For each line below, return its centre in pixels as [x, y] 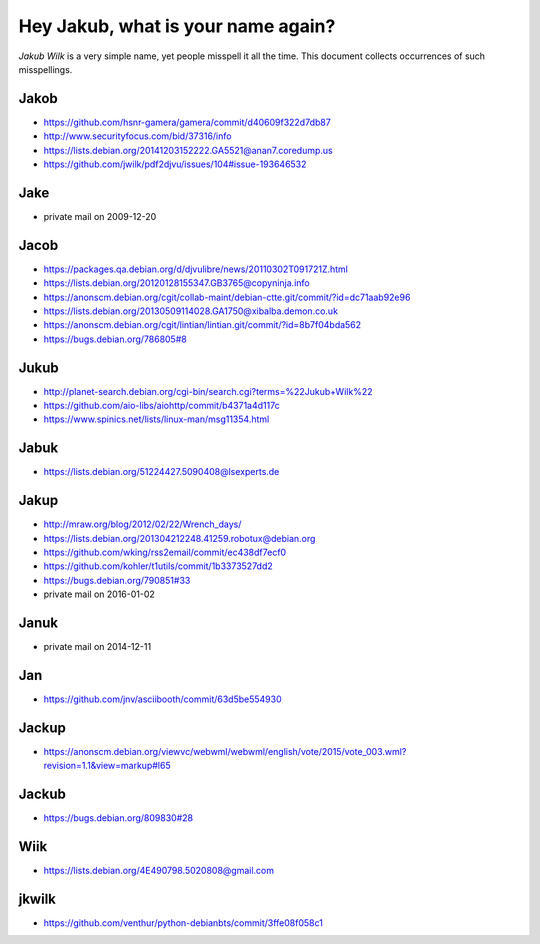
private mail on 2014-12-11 [97, 647]
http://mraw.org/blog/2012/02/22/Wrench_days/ [142, 524]
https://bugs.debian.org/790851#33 [117, 580]
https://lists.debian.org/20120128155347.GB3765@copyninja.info [176, 283]
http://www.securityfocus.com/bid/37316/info [137, 136]
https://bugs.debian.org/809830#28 [118, 818]
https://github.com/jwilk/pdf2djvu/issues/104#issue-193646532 [175, 164]
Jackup [42, 727]
